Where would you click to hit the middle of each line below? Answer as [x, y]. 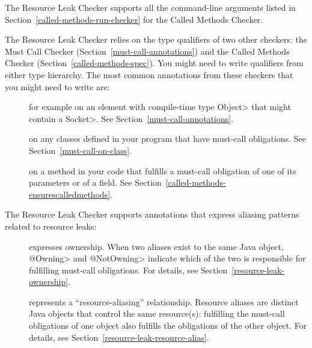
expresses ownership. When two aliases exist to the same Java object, [156, 246]
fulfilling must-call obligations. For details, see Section [128, 270]
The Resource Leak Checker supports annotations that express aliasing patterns [152, 214]
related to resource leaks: [51, 226]
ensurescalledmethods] [70, 194]
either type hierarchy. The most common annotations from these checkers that [149, 74]
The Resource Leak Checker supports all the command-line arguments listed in [150, 7]
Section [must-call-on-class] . [80, 150]
